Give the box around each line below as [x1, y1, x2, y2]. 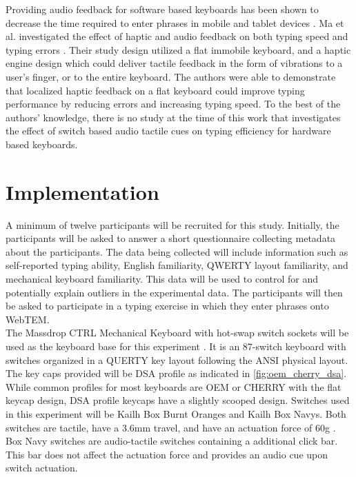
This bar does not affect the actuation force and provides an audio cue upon [6, 447, 328, 461]
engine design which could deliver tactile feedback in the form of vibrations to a [6, 56, 343, 70]
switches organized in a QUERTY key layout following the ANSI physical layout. [6, 352, 348, 367]
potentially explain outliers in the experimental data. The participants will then [6, 285, 343, 299]
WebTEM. [6, 312, 50, 326]
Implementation [6, 177, 159, 205]
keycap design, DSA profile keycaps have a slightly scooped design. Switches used [6, 393, 350, 407]
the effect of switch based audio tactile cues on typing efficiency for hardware [6, 123, 331, 138]
